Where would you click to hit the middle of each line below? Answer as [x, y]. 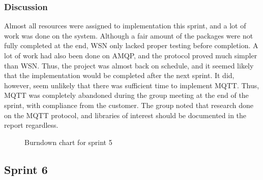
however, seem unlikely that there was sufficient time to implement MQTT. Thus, [132, 85]
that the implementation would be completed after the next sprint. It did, [119, 75]
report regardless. [31, 125]
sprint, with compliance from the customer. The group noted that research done [129, 105]
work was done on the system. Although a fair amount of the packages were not [129, 35]
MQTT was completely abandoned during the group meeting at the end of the [126, 95]
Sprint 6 [26, 169]
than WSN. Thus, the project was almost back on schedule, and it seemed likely [129, 65]
